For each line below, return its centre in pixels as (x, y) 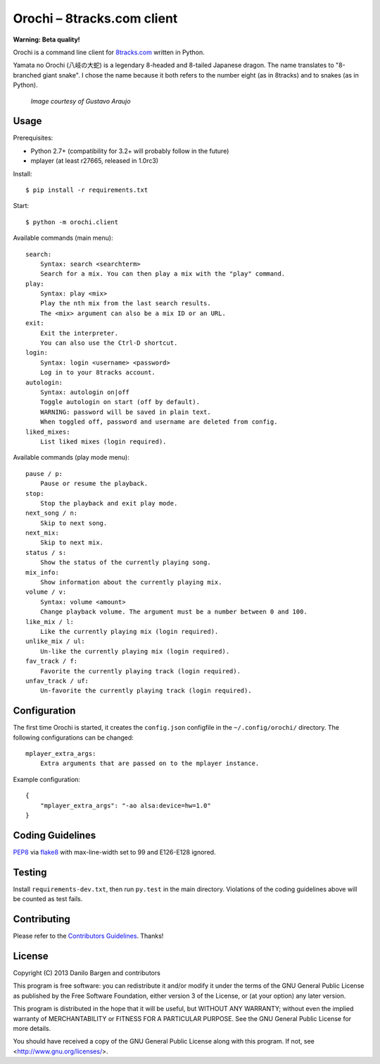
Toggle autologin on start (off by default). (120, 402)
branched (27, 75)
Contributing (42, 919)
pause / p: (44, 473)
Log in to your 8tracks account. (98, 373)
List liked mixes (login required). (103, 441)
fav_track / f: (52, 661)
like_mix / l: (50, 622)
